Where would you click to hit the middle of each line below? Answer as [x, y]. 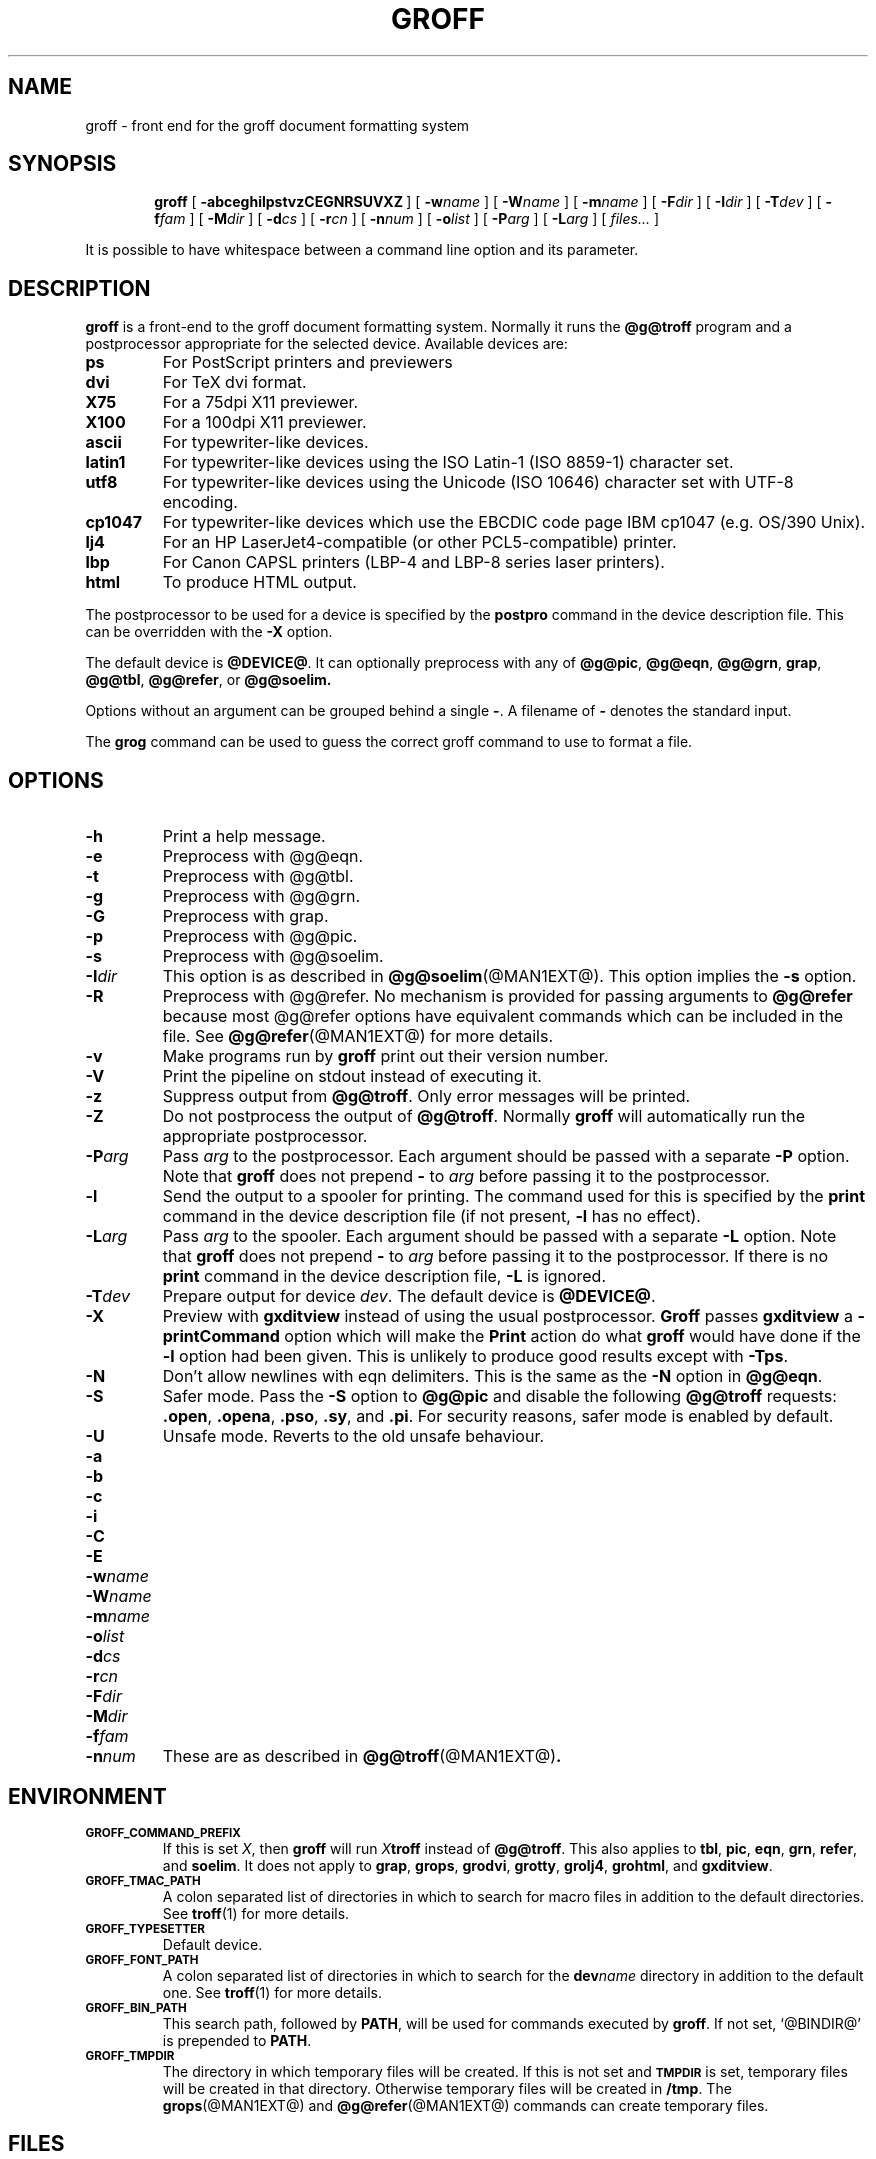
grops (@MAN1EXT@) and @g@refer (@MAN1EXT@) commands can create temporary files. [465, 2105]
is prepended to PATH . [237, 2040]
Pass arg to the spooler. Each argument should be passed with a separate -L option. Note [499, 1236]
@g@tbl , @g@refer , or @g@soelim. [208, 680]
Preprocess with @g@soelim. [273, 956]
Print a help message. [244, 836]
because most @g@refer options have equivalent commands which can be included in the [503, 1016]
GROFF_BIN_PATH [136, 2007]
